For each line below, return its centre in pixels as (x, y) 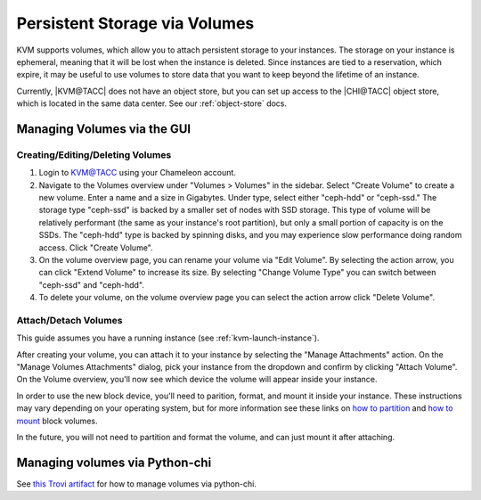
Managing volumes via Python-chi (114, 462)
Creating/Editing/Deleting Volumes (94, 154)
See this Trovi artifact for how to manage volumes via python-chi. (137, 484)
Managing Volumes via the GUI (104, 129)
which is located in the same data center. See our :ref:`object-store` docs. (152, 103)
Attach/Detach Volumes (69, 320)
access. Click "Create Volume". (96, 247)
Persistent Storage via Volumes (135, 23)
